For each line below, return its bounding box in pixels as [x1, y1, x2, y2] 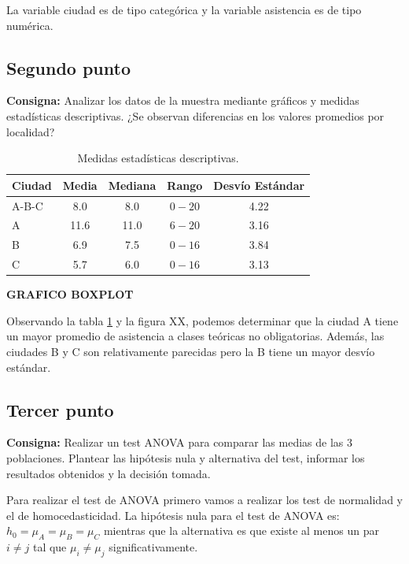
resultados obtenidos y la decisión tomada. [6, 465, 211, 481]
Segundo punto [6, 55, 131, 80]
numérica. [6, 17, 53, 33]
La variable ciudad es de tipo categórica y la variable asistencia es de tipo [6, 2, 362, 17]
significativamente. [109, 539, 198, 555]
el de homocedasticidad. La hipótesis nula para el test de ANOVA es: [6, 506, 340, 523]
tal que [32, 539, 67, 555]
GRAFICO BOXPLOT [6, 286, 134, 302]
